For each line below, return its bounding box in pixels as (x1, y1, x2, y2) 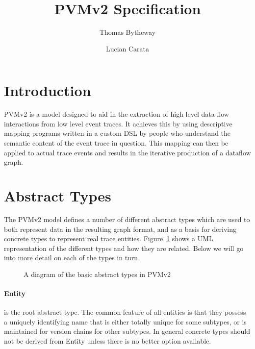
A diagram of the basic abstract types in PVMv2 (24, 269, 171, 279)
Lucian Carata (105, 43, 150, 53)
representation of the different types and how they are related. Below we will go (4, 243, 244, 253)
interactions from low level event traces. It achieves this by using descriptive (4, 118, 232, 128)
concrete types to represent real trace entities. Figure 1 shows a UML (4, 233, 213, 244)
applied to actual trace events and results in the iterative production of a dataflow (4, 147, 251, 157)
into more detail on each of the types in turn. (4, 252, 140, 263)
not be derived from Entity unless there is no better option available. (4, 336, 211, 346)
